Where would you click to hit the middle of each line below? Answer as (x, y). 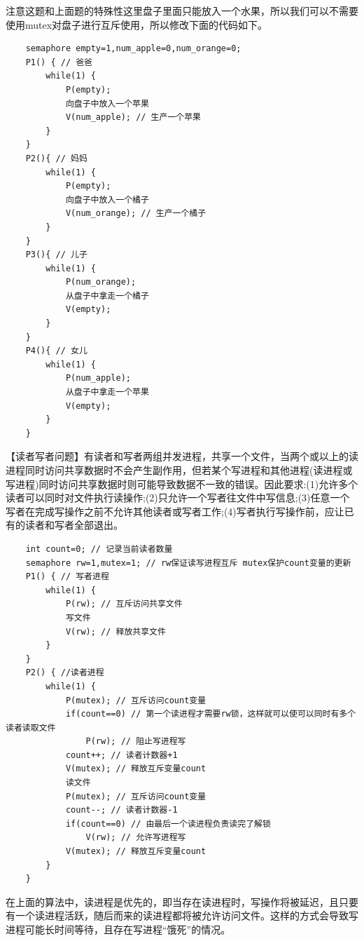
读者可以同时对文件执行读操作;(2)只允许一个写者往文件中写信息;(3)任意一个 (178, 497)
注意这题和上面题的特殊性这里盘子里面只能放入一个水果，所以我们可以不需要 (182, 11)
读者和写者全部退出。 (74, 525)
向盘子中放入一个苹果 (107, 103)
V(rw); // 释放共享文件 (115, 631)
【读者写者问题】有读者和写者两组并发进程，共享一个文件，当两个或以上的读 (182, 456)
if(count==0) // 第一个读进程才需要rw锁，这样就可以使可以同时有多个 (211, 714)
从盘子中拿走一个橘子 (107, 296)
